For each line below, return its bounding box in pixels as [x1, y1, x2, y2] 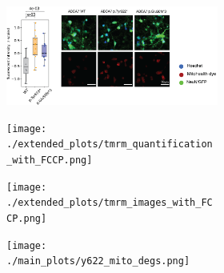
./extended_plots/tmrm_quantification [6, 139, 213, 151]
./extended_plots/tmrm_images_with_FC [6, 197, 213, 209]
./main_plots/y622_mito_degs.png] [6, 255, 190, 267]
